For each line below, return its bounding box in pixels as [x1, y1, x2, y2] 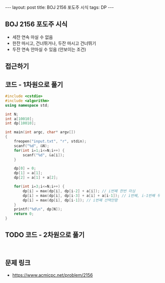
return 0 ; [14, 211, 34, 217]
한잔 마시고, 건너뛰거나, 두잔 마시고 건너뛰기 [12, 40, 97, 46]
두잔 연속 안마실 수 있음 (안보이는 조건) [12, 46, 86, 52]
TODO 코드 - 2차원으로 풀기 [5, 231, 85, 239]
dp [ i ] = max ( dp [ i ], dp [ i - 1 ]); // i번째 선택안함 [23, 198, 118, 202]
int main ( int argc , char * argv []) [5, 130, 76, 135]
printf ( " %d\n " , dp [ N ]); [14, 207, 63, 212]
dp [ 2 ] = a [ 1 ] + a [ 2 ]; [14, 175, 58, 180]
